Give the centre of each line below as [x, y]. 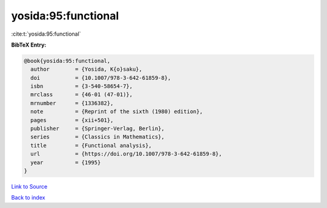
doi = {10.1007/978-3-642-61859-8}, [101, 78]
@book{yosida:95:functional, [67, 61]
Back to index [28, 198]
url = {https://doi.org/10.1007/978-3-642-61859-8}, [126, 154]
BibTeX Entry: [29, 45]
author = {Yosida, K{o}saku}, [86, 69]
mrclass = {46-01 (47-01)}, [82, 95]
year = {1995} [66, 162]
